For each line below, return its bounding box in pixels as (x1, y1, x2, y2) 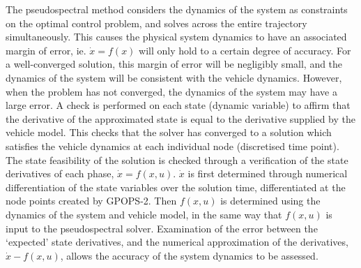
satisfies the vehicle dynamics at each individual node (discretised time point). (6, 138, 339, 153)
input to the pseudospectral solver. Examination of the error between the (6, 221, 318, 235)
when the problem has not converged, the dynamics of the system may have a (6, 84, 337, 98)
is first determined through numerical (187, 166, 348, 181)
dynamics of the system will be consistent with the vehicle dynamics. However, (6, 70, 342, 84)
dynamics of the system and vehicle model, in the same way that (6, 207, 282, 221)
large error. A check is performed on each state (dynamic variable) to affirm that (6, 98, 351, 112)
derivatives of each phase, (6, 166, 114, 181)
